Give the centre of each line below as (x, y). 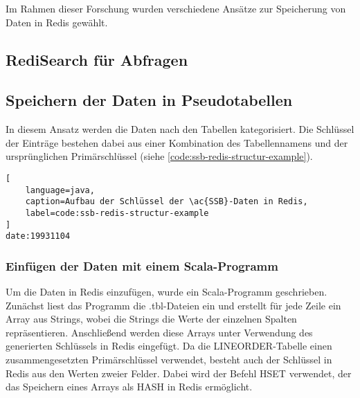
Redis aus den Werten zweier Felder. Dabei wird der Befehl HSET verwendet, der (179, 373)
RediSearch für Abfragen (97, 59)
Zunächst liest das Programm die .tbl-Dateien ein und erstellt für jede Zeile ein (173, 305)
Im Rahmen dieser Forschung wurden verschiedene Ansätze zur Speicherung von (176, 8)
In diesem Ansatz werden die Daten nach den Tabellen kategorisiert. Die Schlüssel (180, 129)
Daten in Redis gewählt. (57, 22)
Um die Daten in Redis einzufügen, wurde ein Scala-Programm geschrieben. (166, 292)
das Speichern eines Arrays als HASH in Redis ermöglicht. (129, 387)
